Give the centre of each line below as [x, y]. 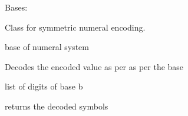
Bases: [16, 7]
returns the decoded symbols [57, 106]
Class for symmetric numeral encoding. [75, 27]
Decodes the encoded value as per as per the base [94, 66]
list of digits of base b [44, 86]
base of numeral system [47, 47]
